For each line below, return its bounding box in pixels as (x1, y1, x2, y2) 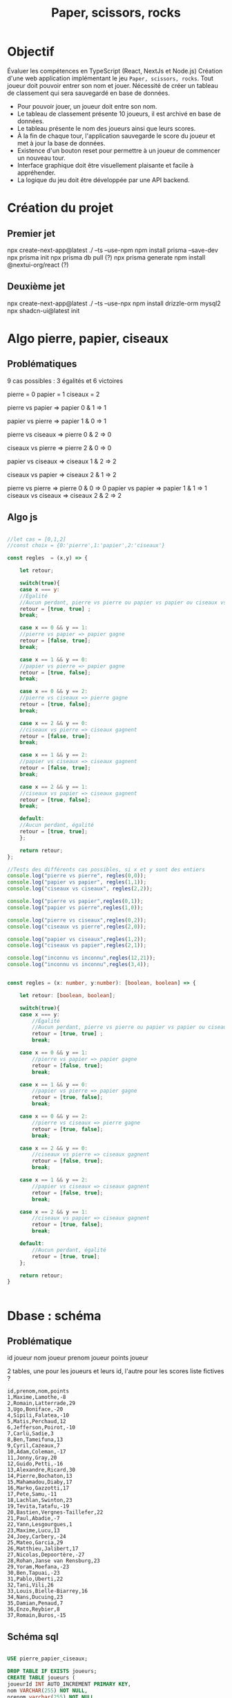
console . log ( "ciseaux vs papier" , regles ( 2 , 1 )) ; (7, 942, 147, 949)
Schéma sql (7, 1631, 59, 1643)
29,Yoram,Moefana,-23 (7, 1564, 70, 1571)
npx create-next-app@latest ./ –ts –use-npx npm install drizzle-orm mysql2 (7, 299, 221, 307)
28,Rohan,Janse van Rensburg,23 (7, 1557, 100, 1564)
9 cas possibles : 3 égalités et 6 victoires (7, 376, 123, 385)
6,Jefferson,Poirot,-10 (7, 1424, 76, 1431)
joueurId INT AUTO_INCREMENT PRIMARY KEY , (7, 1681, 131, 1688)
